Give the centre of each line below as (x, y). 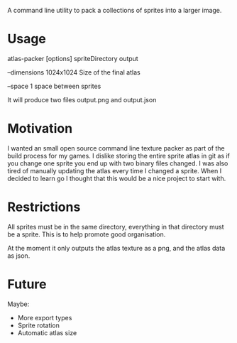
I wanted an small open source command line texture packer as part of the (116, 148)
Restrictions (44, 207)
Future (27, 284)
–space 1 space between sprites (54, 86)
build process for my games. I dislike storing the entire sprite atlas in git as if (119, 156)
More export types (45, 317)
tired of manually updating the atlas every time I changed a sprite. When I (115, 170)
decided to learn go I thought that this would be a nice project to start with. (117, 178)
